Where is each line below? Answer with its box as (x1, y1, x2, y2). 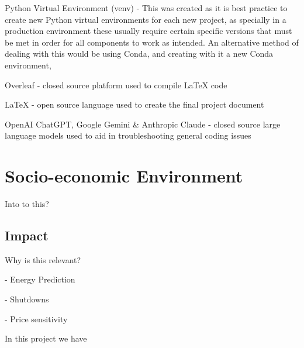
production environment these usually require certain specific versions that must (5, 25, 292, 37)
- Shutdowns (5, 293, 49, 305)
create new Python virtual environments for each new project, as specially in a (5, 13, 286, 25)
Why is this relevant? (5, 253, 81, 266)
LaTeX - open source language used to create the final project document (5, 98, 264, 111)
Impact (5, 226, 49, 244)
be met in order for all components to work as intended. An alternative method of (5, 36, 299, 48)
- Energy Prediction (5, 273, 75, 285)
